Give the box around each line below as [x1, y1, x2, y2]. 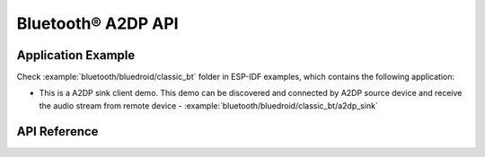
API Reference [16, 124, 99, 139]
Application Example [16, 48, 136, 63]
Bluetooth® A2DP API [16, 13, 179, 33]
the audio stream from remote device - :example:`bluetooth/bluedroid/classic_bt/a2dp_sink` [39, 100, 379, 111]
